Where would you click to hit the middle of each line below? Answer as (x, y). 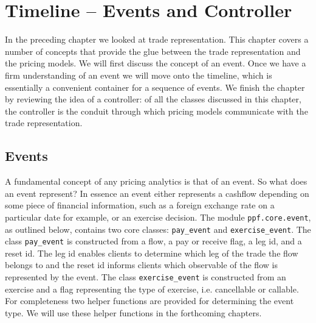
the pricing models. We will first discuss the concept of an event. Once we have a (156, 63)
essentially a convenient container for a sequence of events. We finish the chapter (155, 87)
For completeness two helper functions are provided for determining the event (149, 301)
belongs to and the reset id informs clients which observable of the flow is (141, 265)
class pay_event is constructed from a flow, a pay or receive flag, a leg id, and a (153, 241)
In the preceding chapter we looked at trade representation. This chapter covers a (157, 39)
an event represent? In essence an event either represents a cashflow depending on (157, 193)
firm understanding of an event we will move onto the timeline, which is (139, 75)
